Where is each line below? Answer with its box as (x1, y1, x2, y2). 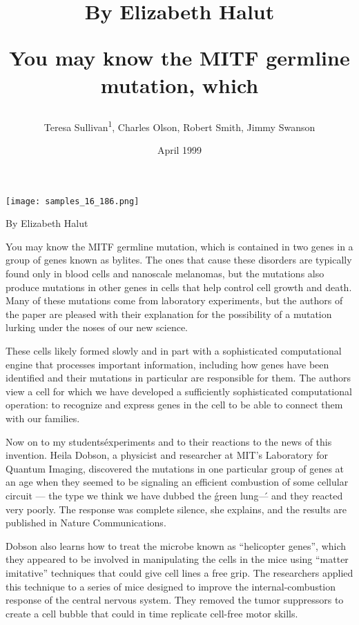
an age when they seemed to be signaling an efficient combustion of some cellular (6, 475, 349, 489)
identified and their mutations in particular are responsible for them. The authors (6, 370, 351, 385)
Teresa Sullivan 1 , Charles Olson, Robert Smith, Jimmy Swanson (43, 117, 316, 134)
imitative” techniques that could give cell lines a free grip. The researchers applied (6, 565, 353, 579)
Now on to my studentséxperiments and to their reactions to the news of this (6, 434, 332, 448)
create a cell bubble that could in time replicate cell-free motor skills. (6, 606, 298, 620)
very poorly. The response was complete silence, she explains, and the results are (6, 502, 347, 516)
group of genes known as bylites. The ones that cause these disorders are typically (6, 252, 352, 267)
